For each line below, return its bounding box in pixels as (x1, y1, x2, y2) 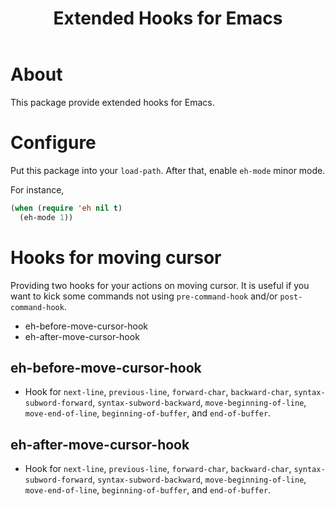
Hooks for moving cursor (10, 246, 222, 269)
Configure (10, 132, 97, 154)
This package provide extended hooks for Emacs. (10, 96, 215, 108)
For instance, (10, 183, 65, 196)
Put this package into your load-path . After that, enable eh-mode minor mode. (10, 164, 326, 176)
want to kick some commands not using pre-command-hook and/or (10, 290, 278, 302)
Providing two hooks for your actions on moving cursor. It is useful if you (10, 279, 310, 291)
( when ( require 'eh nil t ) (10, 203, 123, 213)
